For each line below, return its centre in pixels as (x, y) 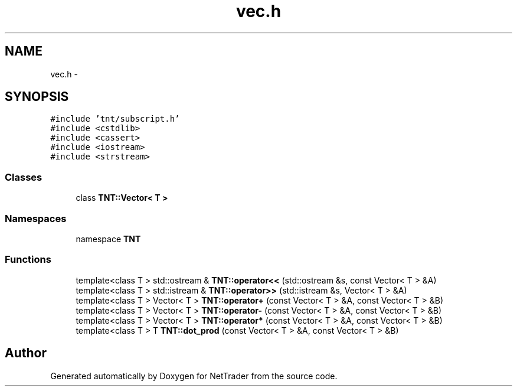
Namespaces (36, 218)
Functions (28, 260)
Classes (24, 177)
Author (26, 353)
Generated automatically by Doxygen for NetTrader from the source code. (194, 376)
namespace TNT (108, 239)
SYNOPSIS (37, 97)
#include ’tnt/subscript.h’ (115, 119)
